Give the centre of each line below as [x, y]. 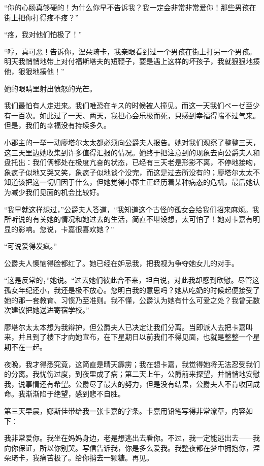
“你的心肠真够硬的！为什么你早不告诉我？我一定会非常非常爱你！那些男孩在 [130, 7]
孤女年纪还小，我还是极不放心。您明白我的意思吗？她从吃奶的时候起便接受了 [132, 290]
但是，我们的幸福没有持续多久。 [57, 125]
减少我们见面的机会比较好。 [57, 192]
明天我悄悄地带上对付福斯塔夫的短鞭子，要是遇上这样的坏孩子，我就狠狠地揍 [132, 61]
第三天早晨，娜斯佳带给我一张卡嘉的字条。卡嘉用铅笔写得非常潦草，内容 [125, 411]
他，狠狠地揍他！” [34, 71]
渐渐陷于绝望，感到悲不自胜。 [75, 394]
